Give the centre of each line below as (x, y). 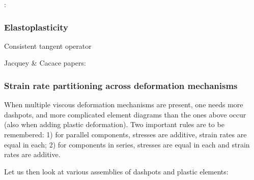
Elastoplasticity (36, 27)
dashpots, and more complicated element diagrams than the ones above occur (125, 114)
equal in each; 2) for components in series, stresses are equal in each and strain (127, 144)
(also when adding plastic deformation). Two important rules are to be (114, 124)
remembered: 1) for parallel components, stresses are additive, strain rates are (125, 134)
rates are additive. (32, 154)
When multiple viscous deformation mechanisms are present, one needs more (124, 104)
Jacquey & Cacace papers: (45, 63)
